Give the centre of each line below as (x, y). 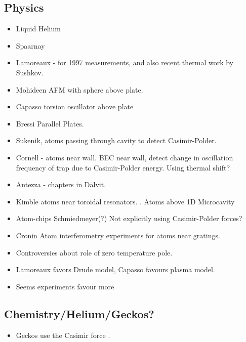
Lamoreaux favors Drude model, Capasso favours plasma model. (115, 269)
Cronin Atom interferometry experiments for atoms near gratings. (118, 235)
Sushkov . (30, 72)
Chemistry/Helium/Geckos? (79, 313)
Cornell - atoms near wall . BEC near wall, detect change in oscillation (125, 157)
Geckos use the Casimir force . (63, 335)
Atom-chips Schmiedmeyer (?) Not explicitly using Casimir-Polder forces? (129, 218)
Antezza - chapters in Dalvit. (61, 184)
